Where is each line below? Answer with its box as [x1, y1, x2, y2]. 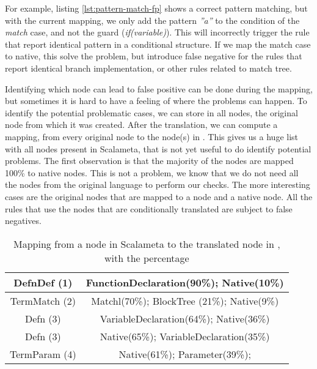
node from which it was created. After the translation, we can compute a [5, 118, 278, 131]
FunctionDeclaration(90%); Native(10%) [86, 275, 284, 289]
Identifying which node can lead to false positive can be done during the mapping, [5, 82, 313, 95]
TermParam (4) [10, 346, 76, 361]
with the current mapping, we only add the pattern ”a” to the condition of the [5, 13, 300, 26]
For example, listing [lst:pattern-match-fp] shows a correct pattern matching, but [5, 2, 308, 14]
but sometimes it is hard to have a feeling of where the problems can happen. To [5, 94, 307, 107]
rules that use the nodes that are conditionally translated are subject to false [5, 202, 293, 215]
